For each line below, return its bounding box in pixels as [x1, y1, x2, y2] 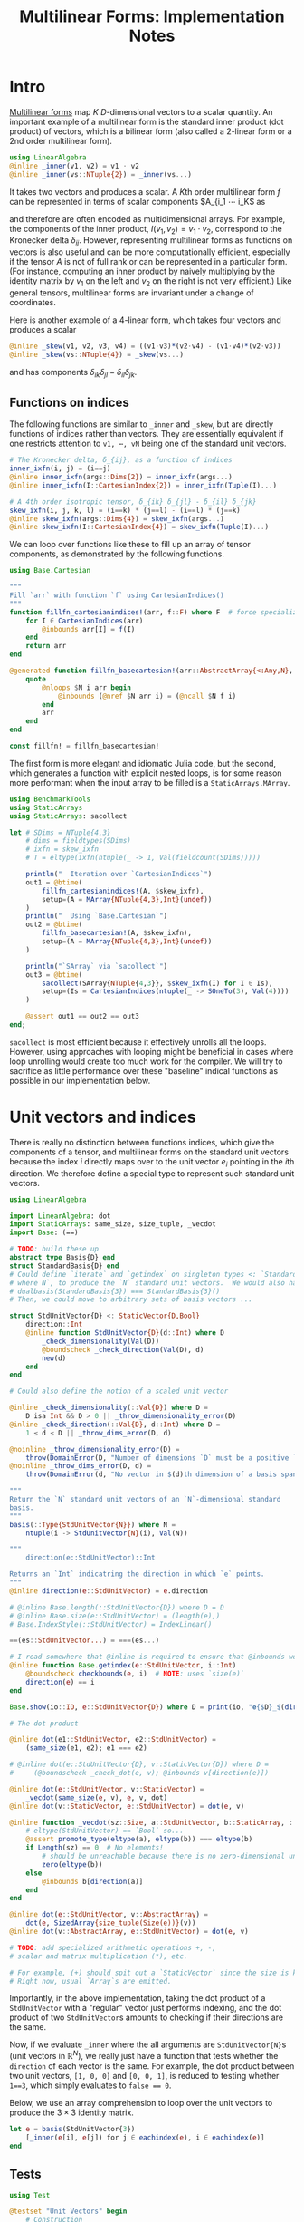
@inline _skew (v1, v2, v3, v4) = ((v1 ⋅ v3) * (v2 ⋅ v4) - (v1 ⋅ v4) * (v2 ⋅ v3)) [9, 342, 281, 351]
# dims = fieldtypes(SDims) [25, 836, 131, 845]
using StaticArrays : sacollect [9, 811, 128, 821]
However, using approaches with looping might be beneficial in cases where [9, 1046, 294, 1057]
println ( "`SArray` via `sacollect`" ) [25, 961, 168, 971]
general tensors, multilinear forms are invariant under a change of [9, 287, 255, 298]
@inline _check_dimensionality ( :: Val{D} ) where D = [9, 1403, 208, 1413]
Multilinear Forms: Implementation [19, 6, 285, 27]
